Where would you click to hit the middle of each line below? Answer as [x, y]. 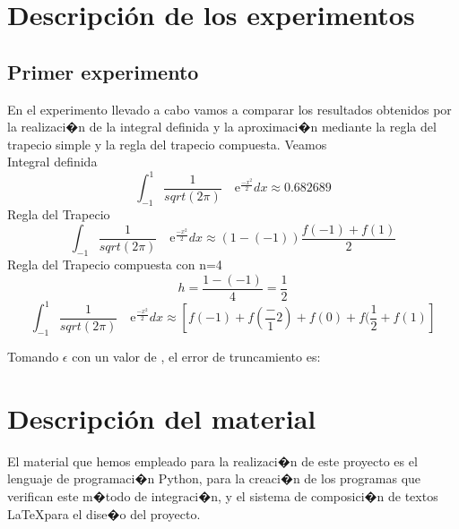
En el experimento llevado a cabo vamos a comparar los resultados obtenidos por [229, 109]
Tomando [33, 357]
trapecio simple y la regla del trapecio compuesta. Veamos [167, 144]
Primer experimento [103, 71]
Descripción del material [162, 418]
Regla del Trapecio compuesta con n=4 [115, 264]
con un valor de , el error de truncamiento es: [196, 357]
